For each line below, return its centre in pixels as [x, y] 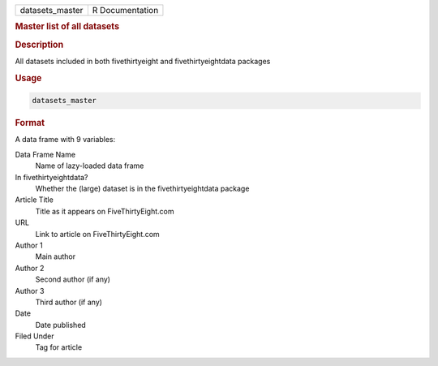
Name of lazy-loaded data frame [90, 166]
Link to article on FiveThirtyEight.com [97, 234]
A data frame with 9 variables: [65, 140]
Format [30, 123]
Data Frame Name [45, 154]
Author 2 [30, 268]
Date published [61, 325]
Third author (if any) [69, 302]
